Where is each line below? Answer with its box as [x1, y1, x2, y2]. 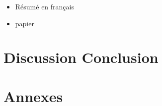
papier [15, 18, 34, 28]
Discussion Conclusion [3, 47, 159, 67]
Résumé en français [15, 1, 74, 11]
